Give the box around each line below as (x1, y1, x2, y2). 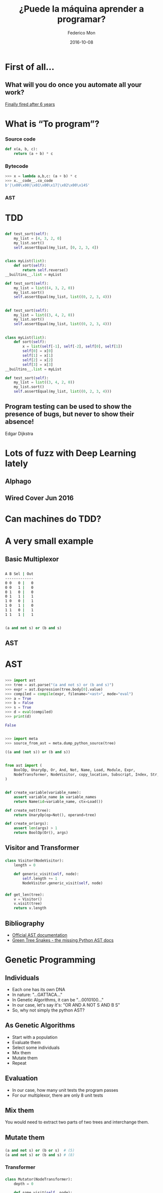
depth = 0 (14, 1181, 34, 1187)
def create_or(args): (5, 821, 49, 826)
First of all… (5, 61, 55, 72)
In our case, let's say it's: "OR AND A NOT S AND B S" (12, 1002, 120, 1008)
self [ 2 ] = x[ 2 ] (22, 358, 53, 362)
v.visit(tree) (14, 901, 42, 906)
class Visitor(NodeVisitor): (5, 858, 64, 863)
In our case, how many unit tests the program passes (12, 1087, 118, 1093)
